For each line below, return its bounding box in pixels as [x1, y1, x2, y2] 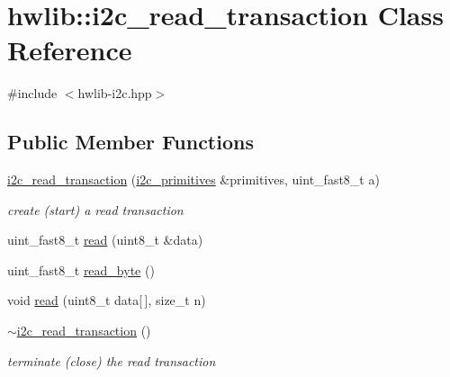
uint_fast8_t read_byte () [7, 260, 155, 279]
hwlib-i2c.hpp [77, 84, 152, 103]
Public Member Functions [7, 128, 254, 156]
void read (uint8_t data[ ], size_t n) [7, 291, 206, 310]
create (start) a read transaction [7, 200, 184, 219]
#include [7, 84, 58, 103]
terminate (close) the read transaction [7, 351, 216, 370]
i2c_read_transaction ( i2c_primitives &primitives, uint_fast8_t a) [7, 170, 380, 189]
